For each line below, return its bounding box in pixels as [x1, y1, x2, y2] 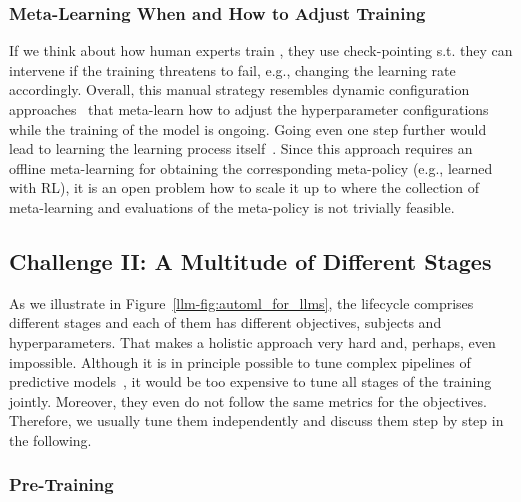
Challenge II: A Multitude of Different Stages [9, 245, 492, 276]
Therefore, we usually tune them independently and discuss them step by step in [9, 410, 504, 431]
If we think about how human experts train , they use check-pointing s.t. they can [9, 40, 513, 61]
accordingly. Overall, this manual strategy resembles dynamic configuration [9, 79, 470, 100]
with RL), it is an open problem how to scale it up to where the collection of [9, 177, 479, 198]
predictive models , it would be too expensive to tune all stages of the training [9, 371, 492, 392]
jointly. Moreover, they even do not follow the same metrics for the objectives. [9, 390, 487, 411]
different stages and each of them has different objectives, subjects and [9, 312, 442, 333]
